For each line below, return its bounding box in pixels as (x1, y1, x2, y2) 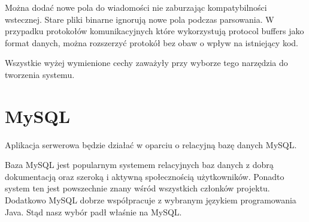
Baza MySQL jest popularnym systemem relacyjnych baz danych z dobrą (5, 158, 274, 171)
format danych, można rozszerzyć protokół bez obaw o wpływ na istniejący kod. (5, 36, 298, 49)
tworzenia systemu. (5, 68, 75, 80)
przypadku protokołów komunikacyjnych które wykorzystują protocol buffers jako (5, 25, 304, 37)
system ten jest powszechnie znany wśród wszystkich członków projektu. (5, 182, 270, 194)
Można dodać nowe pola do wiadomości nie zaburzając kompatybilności (5, 1, 267, 13)
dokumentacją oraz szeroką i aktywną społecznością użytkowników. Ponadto (5, 170, 284, 182)
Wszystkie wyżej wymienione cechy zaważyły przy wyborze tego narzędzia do (5, 56, 288, 69)
